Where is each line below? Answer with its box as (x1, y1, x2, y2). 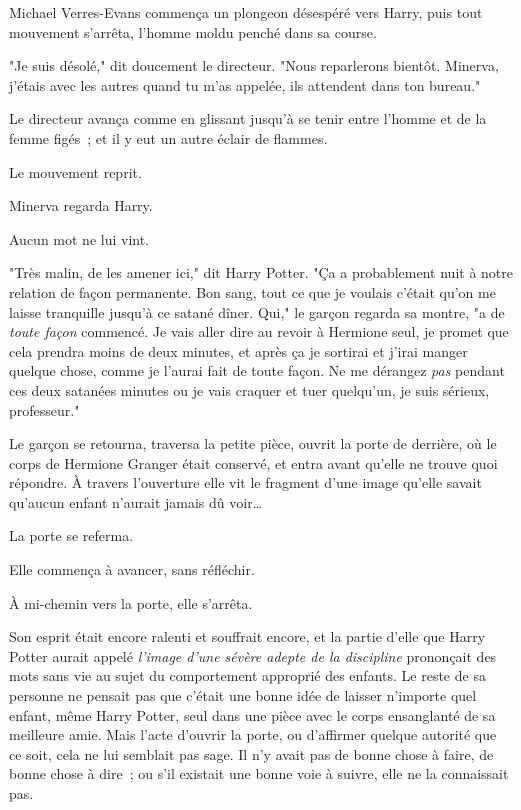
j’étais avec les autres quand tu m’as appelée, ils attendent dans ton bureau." (9, 74, 481, 95)
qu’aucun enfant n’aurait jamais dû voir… (9, 491, 263, 512)
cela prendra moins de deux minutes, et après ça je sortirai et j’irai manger (9, 340, 468, 361)
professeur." (9, 399, 80, 420)
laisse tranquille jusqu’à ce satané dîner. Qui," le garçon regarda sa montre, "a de (9, 301, 505, 322)
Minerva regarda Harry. (9, 195, 153, 216)
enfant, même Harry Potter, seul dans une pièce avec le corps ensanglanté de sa (9, 704, 496, 725)
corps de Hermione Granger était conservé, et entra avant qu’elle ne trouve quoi (9, 452, 498, 473)
